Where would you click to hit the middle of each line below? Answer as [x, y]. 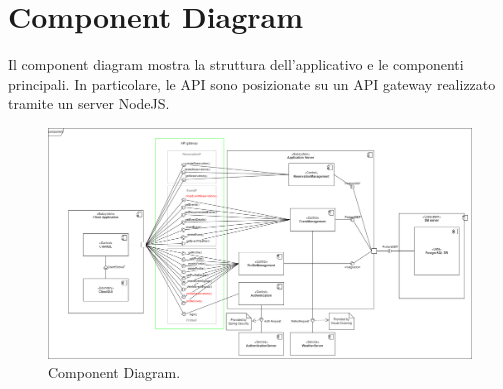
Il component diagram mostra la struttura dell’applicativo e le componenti [236, 64]
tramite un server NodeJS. [89, 103]
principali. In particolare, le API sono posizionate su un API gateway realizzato [252, 83]
